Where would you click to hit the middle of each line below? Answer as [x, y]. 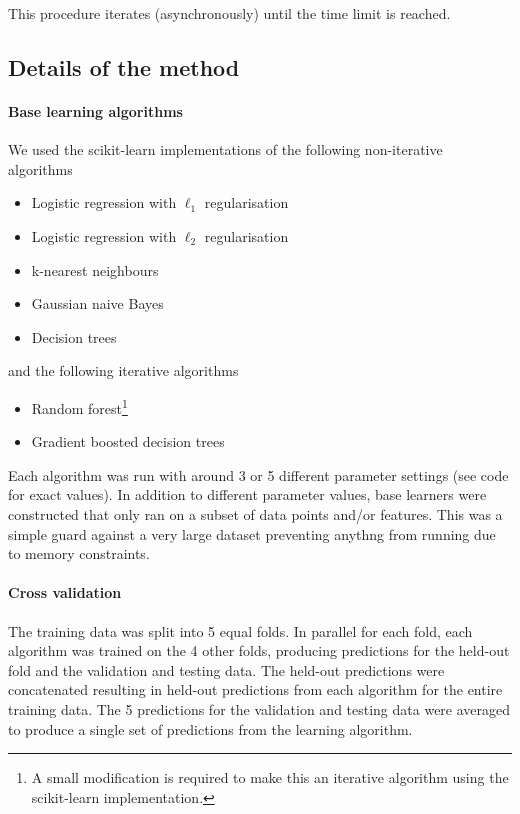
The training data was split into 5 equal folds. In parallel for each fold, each [240, 630]
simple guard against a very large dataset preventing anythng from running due [252, 533]
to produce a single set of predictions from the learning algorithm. [210, 728]
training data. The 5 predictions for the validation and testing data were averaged [259, 708]
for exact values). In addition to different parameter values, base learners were [247, 494]
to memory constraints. [79, 553]
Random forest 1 [79, 406]
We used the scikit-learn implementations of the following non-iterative [225, 149]
